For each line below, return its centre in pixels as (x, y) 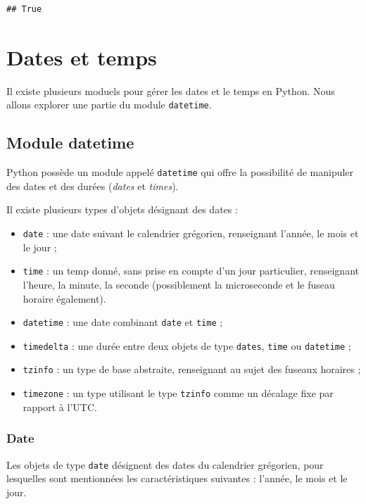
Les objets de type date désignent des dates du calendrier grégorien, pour (165, 464)
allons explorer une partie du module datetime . (109, 105)
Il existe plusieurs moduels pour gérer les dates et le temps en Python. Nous (171, 90)
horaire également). (64, 298)
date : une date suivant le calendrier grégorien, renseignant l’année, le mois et (191, 233)
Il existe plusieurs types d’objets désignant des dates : (122, 209)
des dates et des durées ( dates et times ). (93, 185)
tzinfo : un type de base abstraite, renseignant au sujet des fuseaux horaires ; (192, 369)
